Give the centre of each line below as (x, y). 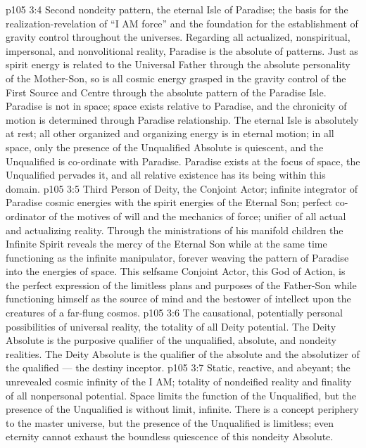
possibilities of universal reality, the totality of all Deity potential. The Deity (171, 326)
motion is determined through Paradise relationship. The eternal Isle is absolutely (182, 119)
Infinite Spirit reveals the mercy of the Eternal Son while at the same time (166, 244)
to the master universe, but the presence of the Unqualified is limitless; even (170, 422)
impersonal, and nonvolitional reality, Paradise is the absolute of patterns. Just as (182, 50)
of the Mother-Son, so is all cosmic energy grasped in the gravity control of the (176, 78)
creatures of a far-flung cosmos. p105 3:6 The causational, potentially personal (174, 313)
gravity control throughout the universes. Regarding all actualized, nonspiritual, (178, 37)
